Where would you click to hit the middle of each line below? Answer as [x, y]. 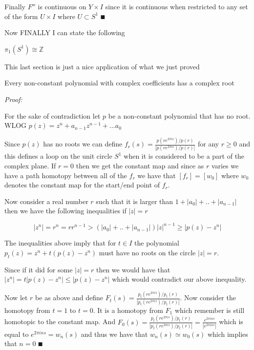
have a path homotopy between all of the [66, 175]
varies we [225, 165]
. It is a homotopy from [128, 310]
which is [231, 321]
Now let [16, 298]
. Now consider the [208, 298]
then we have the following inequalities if [65, 211]
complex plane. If [30, 165]
